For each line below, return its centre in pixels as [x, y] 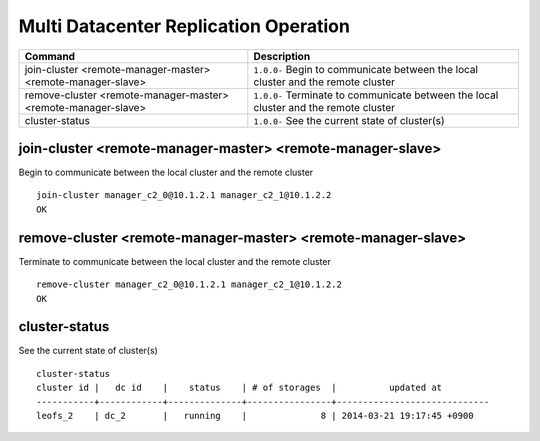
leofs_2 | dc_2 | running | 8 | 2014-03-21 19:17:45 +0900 [255, 415]
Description [282, 56]
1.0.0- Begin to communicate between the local [366, 69]
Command [49, 56]
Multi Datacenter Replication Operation [184, 26]
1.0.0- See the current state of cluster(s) [349, 120]
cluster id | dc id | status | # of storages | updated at [239, 388]
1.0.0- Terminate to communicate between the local [376, 95]
